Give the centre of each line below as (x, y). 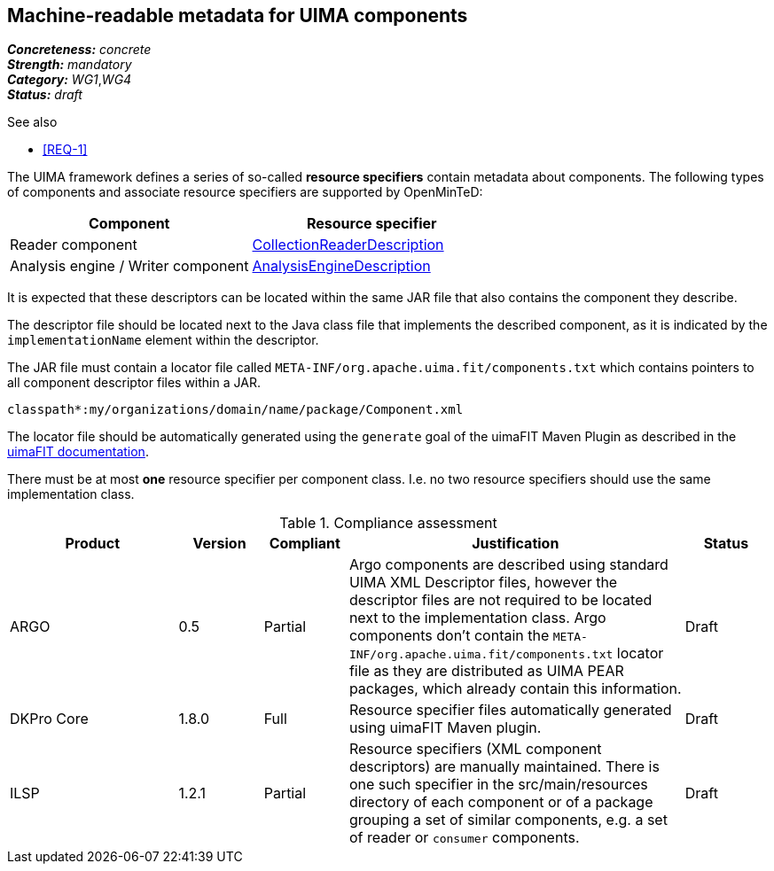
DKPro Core (49, 719)
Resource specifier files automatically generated (510, 710)
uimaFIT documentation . (78, 452)
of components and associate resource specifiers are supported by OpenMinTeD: (245, 192)
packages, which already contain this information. (515, 689)
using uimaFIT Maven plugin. (445, 728)
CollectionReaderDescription (348, 245)
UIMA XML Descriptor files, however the (483, 583)
